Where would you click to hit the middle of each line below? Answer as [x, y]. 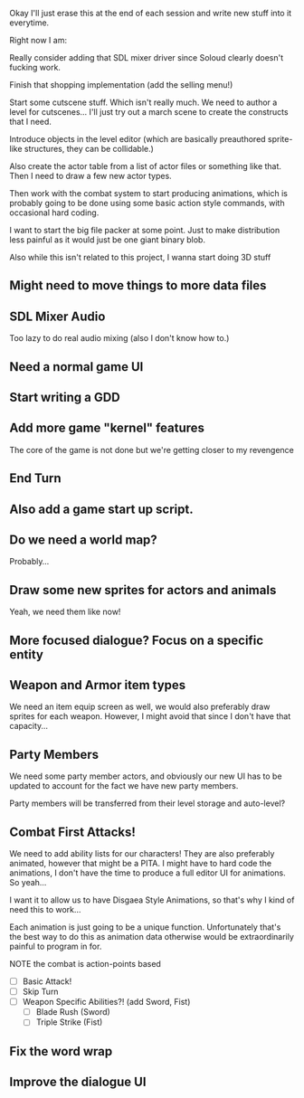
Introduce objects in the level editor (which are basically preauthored [138, 139]
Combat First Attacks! [72, 832]
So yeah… [28, 883]
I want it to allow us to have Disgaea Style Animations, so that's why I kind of [152, 900]
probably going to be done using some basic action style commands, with [147, 203]
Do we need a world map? [84, 540]
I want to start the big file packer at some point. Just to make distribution [145, 230]
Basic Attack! [47, 981]
